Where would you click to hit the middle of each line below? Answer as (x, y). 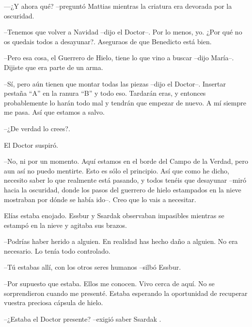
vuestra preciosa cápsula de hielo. (54, 302)
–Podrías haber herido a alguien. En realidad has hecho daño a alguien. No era (121, 241)
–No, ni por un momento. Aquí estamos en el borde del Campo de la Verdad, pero (126, 161)
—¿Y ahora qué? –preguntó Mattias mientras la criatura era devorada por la (118, 6)
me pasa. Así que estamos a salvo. (54, 112)
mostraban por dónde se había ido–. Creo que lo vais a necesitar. (100, 199)
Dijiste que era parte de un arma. (54, 67)
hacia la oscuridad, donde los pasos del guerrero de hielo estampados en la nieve (123, 189)
